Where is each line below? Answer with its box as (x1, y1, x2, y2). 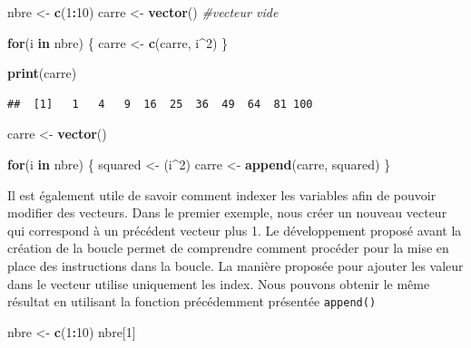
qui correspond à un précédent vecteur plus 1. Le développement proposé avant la (7, 220, 462, 239)
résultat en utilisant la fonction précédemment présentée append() (7, 292, 377, 311)
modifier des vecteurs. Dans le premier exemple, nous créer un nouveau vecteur (7, 203, 447, 222)
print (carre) (7, 63, 77, 82)
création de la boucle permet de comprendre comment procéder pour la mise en (7, 238, 449, 257)
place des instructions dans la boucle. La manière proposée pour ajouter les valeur (7, 256, 464, 275)
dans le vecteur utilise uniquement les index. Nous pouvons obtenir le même (7, 274, 430, 293)
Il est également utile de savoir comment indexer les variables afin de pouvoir (7, 185, 437, 204)
